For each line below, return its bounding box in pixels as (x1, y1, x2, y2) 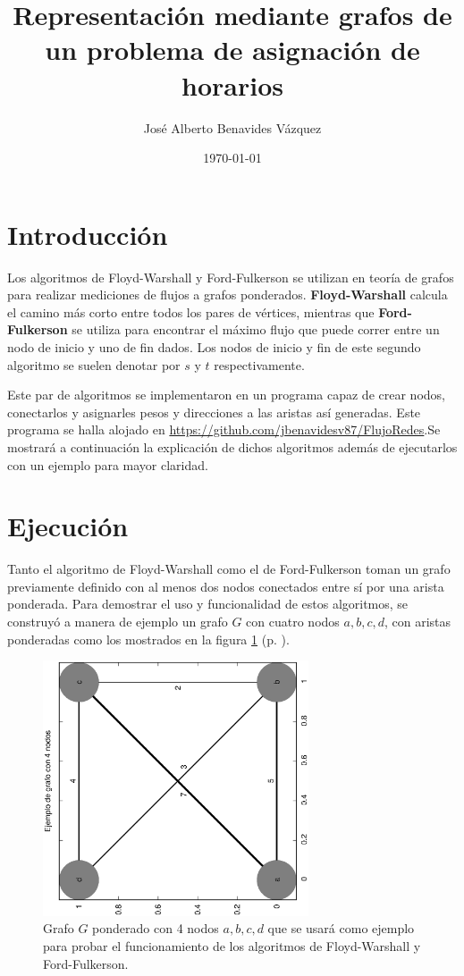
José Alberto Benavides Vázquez (143, 118, 322, 137)
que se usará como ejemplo (267, 919, 415, 938)
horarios (181, 66, 283, 103)
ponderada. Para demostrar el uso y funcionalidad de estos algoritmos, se (7, 594, 409, 613)
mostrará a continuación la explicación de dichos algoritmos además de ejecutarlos (7, 437, 458, 456)
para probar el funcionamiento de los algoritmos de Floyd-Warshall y (43, 936, 421, 955)
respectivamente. (214, 355, 305, 374)
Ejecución (7, 508, 129, 544)
